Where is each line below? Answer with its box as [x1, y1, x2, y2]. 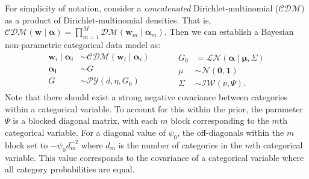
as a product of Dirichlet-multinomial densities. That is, [5, 13, 211, 26]
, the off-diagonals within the [177, 126, 284, 138]
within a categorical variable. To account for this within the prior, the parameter [5, 102, 304, 115]
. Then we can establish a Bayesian [164, 25, 294, 38]
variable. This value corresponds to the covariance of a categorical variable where [5, 151, 304, 163]
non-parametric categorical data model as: [5, 38, 161, 50]
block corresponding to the [170, 114, 269, 127]
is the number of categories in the [118, 138, 243, 151]
